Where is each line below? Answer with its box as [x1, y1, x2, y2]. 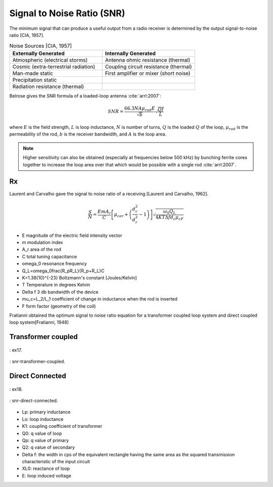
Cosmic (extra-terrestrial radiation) [12, 63, 96, 70]
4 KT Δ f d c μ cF [155, 214, 184, 221]
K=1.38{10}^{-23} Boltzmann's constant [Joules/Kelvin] [22, 275, 137, 281]
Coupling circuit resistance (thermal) [105, 63, 192, 70]
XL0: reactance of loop [22, 465, 70, 472]
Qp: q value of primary [22, 437, 69, 443]
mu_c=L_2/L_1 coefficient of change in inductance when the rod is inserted [22, 296, 178, 302]
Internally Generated [105, 50, 156, 57]
